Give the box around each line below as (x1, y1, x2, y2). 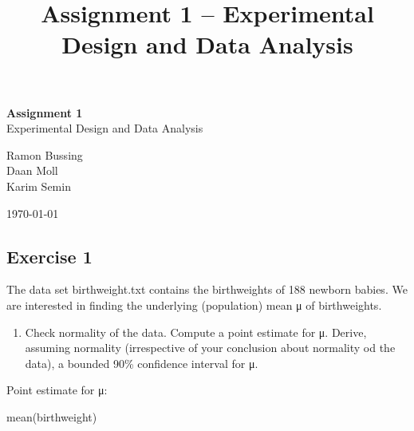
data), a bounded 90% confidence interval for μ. (25, 354, 258, 371)
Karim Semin (6, 177, 71, 194)
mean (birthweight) (6, 408, 97, 425)
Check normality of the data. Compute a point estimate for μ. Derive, (25, 323, 367, 340)
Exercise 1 (6, 243, 93, 268)
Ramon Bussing (6, 146, 83, 163)
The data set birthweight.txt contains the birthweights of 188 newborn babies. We (6, 281, 408, 298)
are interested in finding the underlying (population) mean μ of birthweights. (6, 296, 382, 313)
